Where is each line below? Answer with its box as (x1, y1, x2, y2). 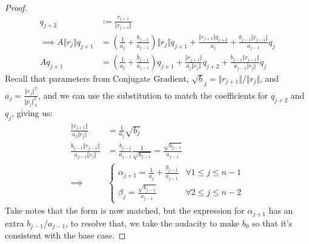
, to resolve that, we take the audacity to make (65, 216, 239, 229)
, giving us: (12, 106, 53, 119)
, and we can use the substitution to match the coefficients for (38, 88, 268, 101)
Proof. (5, 1, 27, 13)
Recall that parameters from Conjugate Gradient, (5, 71, 189, 84)
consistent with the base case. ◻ (5, 229, 126, 242)
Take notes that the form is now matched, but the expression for (5, 204, 245, 217)
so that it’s (251, 216, 293, 229)
